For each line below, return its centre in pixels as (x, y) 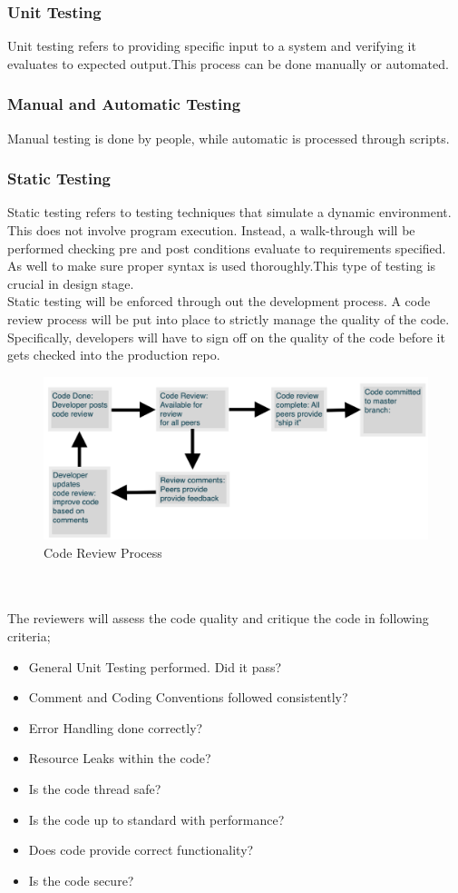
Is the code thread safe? (95, 789)
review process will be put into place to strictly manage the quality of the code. (229, 319)
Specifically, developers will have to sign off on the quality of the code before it (226, 337)
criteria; (29, 636)
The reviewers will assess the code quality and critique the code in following (218, 618)
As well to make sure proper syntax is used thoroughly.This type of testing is (222, 266)
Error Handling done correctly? (116, 727)
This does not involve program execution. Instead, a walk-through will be (211, 230)
